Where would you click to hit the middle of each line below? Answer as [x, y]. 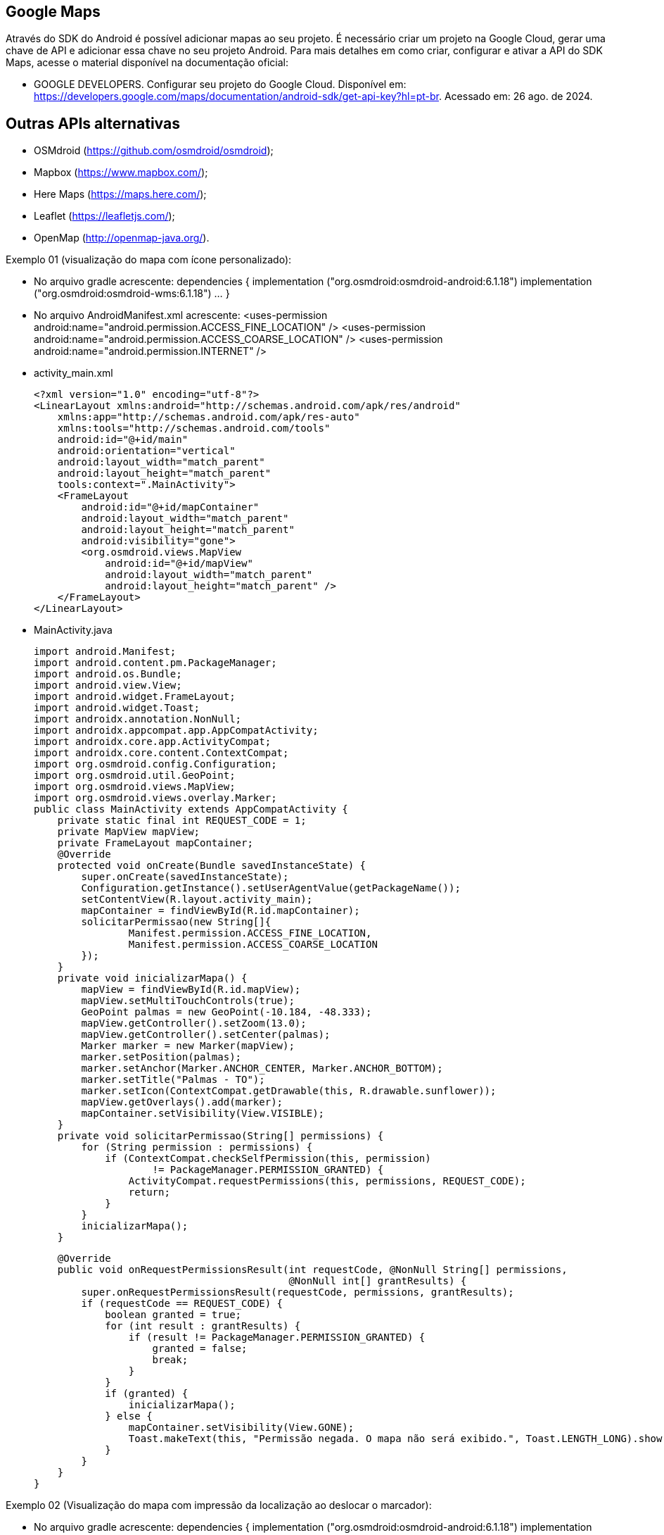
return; [149, 1192]
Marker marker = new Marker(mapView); [188, 1046]
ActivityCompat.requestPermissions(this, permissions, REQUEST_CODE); [327, 1181]
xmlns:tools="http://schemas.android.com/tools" [194, 428]
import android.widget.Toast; [117, 708]
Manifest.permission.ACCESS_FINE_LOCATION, [250, 933]
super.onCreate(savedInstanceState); [185, 877]
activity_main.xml [74, 373]
